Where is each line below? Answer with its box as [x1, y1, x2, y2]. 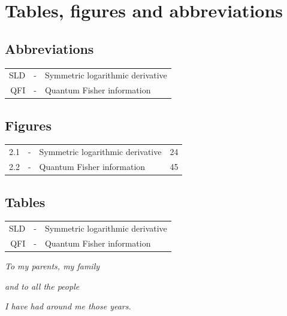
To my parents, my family [5, 260, 100, 272]
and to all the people [5, 279, 80, 292]
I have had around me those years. [5, 300, 131, 312]
